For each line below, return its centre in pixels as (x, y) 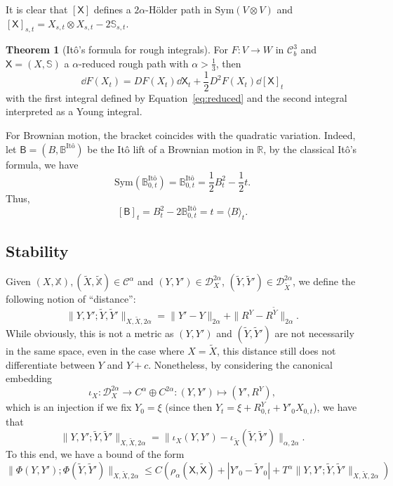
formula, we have (42, 164)
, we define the (324, 281)
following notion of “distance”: (71, 299)
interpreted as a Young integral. (74, 111)
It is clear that (37, 9)
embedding (29, 378)
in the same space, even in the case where (95, 351)
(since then (189, 407)
